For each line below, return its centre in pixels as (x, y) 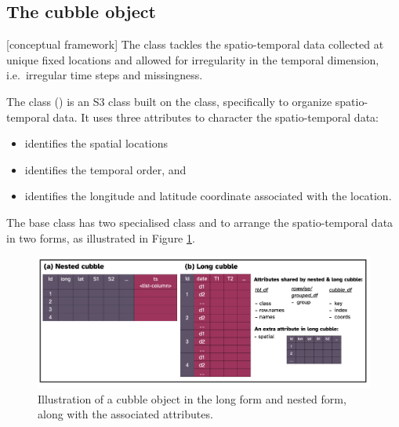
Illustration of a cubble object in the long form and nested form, (192, 398)
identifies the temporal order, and (105, 169)
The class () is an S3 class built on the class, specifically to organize (169, 101)
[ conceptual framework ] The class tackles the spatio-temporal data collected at (195, 44)
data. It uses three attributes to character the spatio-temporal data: (216, 117)
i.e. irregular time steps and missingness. (105, 75)
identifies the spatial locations (96, 143)
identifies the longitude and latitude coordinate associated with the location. (208, 196)
